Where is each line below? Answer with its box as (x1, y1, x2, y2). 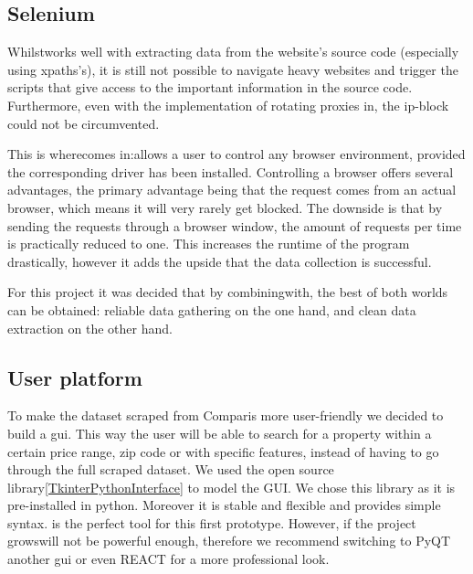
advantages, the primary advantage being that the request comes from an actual (7, 180, 457, 199)
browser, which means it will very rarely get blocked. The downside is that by (7, 197, 443, 217)
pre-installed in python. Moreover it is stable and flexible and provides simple (7, 495, 441, 515)
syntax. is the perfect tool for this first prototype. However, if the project (7, 513, 416, 532)
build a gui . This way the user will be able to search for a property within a (7, 423, 432, 442)
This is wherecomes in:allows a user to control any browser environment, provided (7, 144, 466, 164)
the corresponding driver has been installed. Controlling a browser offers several (7, 162, 454, 181)
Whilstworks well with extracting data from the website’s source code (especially (7, 42, 459, 61)
